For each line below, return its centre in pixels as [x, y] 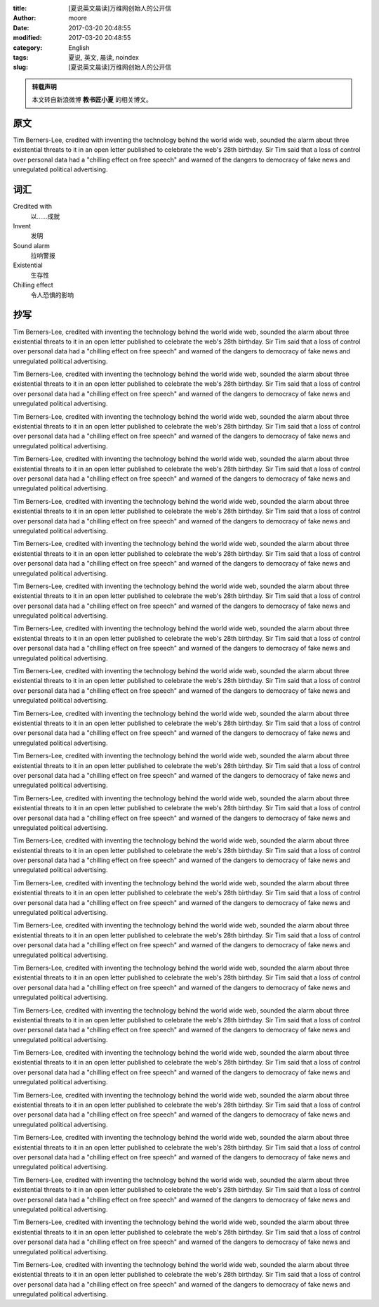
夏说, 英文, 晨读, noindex [104, 57]
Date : [21, 27]
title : [20, 8]
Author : [25, 18]
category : [28, 47]
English [79, 47]
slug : [20, 67]
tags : [21, 57]
